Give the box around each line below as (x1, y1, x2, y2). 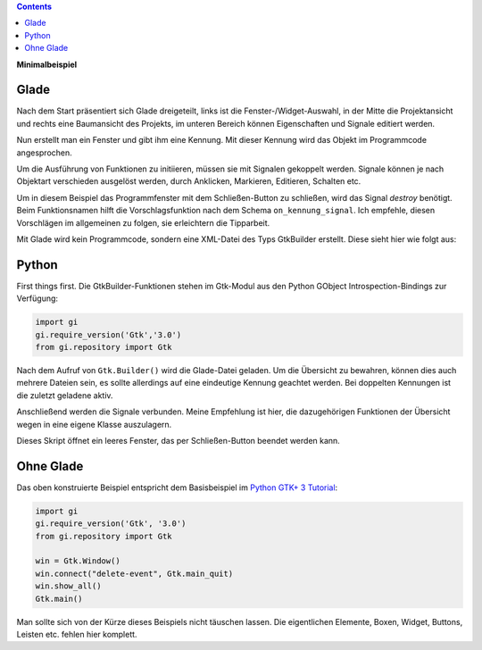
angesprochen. (16, 147, 73, 158)
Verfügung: (16, 293, 58, 304)
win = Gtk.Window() (35, 556, 120, 566)
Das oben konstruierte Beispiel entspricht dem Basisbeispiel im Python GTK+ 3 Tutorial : (16, 482, 338, 493)
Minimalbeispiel (16, 59, 78, 70)
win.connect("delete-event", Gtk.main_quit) (35, 568, 234, 579)
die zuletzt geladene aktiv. (16, 389, 113, 401)
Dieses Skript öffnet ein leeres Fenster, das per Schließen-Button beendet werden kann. (16, 435, 341, 446)
